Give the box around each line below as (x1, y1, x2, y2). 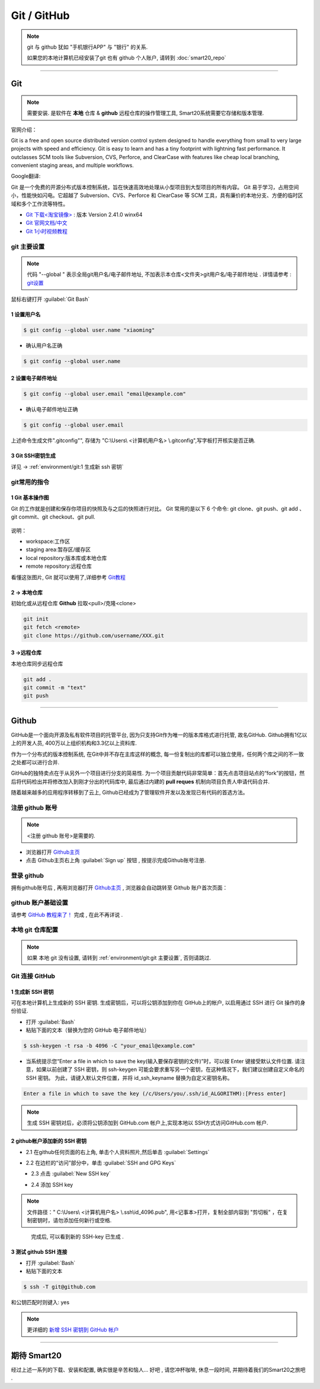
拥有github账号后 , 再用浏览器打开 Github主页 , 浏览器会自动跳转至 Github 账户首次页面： (11, 884, 228, 891)
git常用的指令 (11, 478, 50, 486)
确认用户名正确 (25, 342, 62, 349)
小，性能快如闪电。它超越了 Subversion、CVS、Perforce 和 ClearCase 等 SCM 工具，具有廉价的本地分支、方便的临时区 (11, 192, 303, 199)
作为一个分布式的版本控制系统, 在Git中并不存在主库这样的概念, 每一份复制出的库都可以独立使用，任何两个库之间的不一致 (11, 751, 305, 758)
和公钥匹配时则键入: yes (11, 1299, 70, 1306)
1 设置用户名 (11, 310, 41, 317)
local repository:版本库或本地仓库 (25, 554, 107, 561)
